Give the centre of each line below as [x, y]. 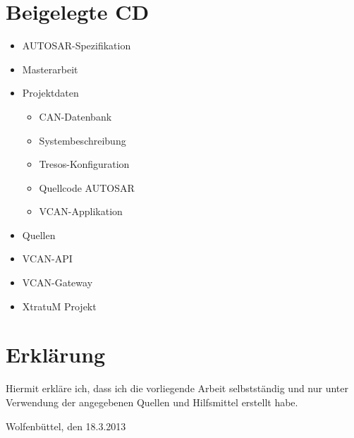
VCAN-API [47, 258]
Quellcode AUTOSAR [87, 187]
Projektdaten [50, 93]
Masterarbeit [50, 69]
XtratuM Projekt [59, 306]
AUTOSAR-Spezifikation [77, 45]
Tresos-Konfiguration [84, 164]
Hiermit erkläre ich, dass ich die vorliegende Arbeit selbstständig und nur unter [177, 388]
